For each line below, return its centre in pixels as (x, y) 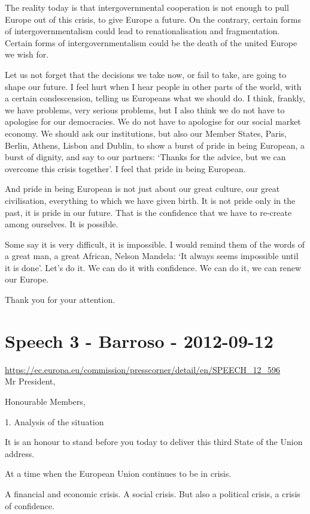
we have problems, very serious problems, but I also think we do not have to (145, 109)
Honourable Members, (45, 401)
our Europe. (27, 279)
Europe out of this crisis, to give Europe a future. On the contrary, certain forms (153, 19)
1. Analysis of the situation (54, 421)
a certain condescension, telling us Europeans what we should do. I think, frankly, (155, 98)
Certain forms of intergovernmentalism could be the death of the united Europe (151, 42)
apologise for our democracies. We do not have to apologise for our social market (153, 121)
